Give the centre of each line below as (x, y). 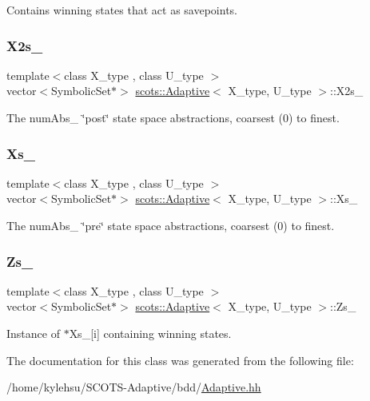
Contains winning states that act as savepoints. (122, 10)
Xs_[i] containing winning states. (150, 333)
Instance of (33, 333)
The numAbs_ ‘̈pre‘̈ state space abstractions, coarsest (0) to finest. (171, 225)
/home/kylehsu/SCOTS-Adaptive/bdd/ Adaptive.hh (134, 387)
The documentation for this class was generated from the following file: (180, 360)
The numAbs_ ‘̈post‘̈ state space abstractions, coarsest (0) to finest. (173, 117)
